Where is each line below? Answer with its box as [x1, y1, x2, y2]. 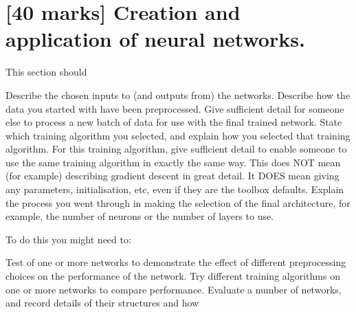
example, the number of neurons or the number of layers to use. [5, 209, 274, 223]
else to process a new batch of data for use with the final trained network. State [5, 115, 342, 129]
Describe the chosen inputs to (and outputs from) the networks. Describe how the [5, 87, 351, 102]
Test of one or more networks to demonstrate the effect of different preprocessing [5, 255, 346, 269]
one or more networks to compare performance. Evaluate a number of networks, [5, 282, 342, 296]
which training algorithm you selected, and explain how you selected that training [5, 128, 351, 142]
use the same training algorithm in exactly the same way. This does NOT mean [5, 155, 341, 169]
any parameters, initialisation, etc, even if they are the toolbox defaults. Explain [5, 182, 344, 197]
